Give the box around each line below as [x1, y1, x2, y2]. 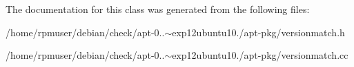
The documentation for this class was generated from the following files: [6, 2, 310, 16]
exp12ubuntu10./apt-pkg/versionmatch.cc [172, 48, 348, 62]
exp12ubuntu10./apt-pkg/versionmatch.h [172, 25, 345, 39]
